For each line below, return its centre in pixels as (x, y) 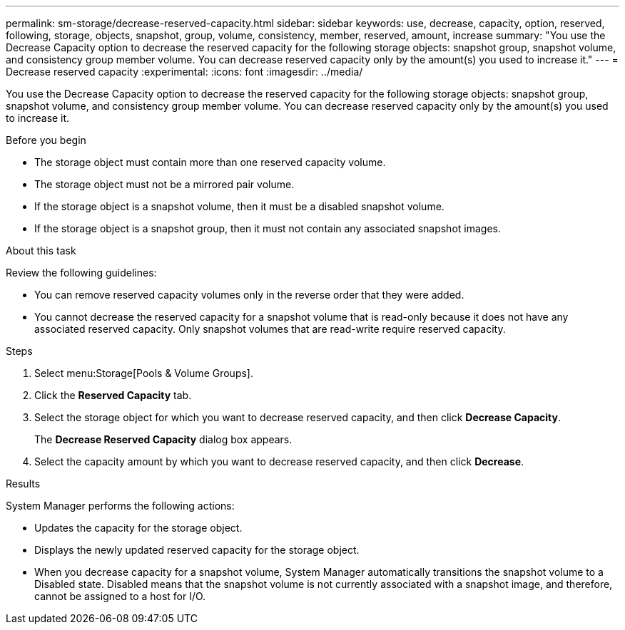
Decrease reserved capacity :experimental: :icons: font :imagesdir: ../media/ (184, 72)
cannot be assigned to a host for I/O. (120, 596)
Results (23, 484)
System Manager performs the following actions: (120, 506)
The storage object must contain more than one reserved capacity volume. (210, 162)
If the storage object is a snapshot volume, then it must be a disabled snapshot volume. (239, 206)
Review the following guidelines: (81, 273)
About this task (41, 251)
